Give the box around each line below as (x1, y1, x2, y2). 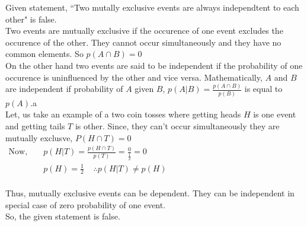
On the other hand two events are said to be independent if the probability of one (5, 59, 303, 71)
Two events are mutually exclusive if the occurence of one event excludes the (5, 24, 283, 37)
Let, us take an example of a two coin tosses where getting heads (5, 108, 241, 120)
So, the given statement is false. (5, 210, 120, 222)
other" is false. (5, 12, 57, 25)
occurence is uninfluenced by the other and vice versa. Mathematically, (5, 71, 263, 83)
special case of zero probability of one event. (5, 198, 166, 211)
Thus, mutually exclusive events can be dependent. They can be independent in (5, 187, 295, 199)
